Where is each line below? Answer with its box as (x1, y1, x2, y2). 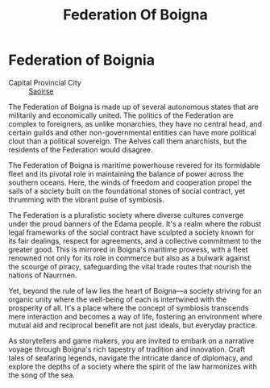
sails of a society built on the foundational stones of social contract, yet (8, 186, 246, 195)
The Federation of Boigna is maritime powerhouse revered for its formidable (8, 160, 260, 170)
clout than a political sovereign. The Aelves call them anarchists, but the (8, 136, 247, 146)
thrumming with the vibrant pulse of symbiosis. (8, 194, 164, 204)
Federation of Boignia (8, 51, 156, 69)
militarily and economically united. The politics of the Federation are (8, 111, 234, 120)
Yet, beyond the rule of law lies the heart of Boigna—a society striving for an (8, 286, 262, 295)
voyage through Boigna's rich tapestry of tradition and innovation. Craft (8, 344, 246, 354)
